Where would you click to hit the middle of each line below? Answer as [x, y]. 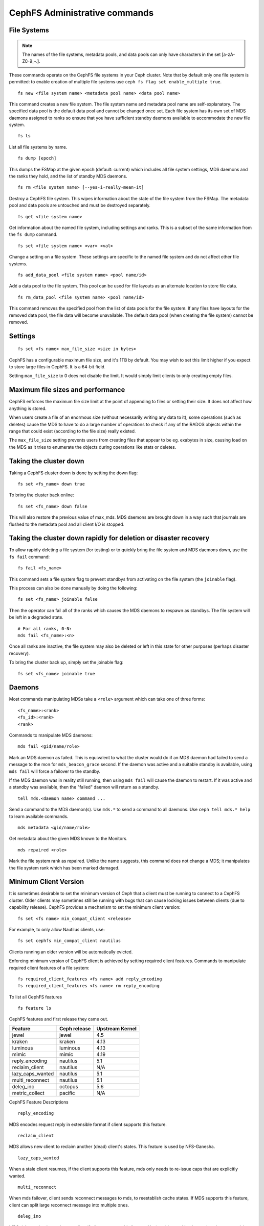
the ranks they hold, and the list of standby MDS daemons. [68, 176]
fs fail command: [29, 557]
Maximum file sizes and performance [67, 390]
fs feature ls [34, 1008]
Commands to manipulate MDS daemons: [51, 735]
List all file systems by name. [38, 147]
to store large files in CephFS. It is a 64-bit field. [57, 367]
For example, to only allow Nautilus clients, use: [57, 929]
